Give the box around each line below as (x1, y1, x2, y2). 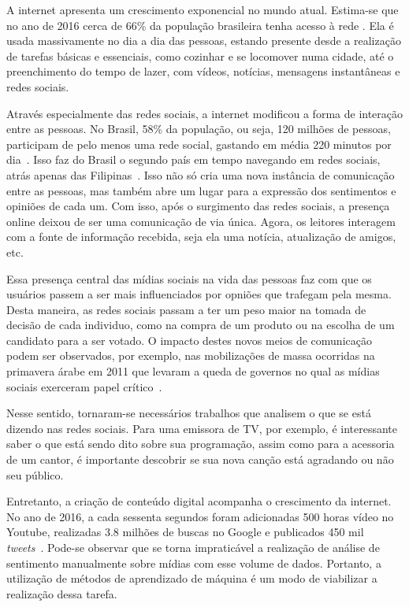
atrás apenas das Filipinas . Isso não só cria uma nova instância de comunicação (6, 166, 395, 183)
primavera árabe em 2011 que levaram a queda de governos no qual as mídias (6, 363, 380, 379)
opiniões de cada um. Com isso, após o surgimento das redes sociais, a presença (6, 198, 390, 214)
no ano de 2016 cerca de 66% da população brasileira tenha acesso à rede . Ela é (6, 17, 394, 33)
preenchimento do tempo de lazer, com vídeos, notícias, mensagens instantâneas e (6, 63, 400, 80)
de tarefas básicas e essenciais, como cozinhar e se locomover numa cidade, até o (6, 47, 394, 64)
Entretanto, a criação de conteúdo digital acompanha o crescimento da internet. (6, 493, 392, 509)
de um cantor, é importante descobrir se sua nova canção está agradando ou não (6, 451, 394, 468)
